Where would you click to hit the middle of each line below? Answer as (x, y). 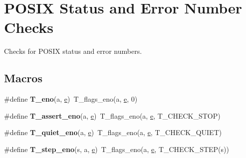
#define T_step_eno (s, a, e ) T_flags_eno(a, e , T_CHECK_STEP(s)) (117, 149)
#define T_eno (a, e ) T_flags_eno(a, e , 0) (71, 99)
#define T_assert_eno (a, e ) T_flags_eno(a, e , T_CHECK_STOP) (112, 115)
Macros (23, 78)
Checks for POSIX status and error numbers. (73, 51)
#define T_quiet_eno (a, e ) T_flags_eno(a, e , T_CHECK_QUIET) (113, 132)
